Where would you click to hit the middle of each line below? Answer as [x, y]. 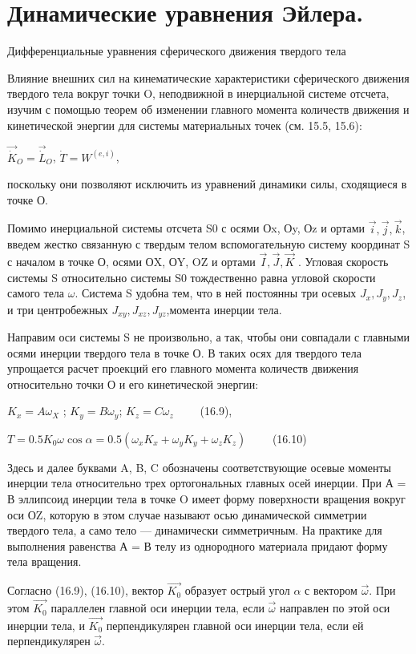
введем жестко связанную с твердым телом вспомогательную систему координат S [209, 244]
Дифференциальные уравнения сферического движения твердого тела [177, 51]
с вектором [331, 590]
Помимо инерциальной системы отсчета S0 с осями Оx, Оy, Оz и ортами [186, 228]
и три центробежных [58, 309]
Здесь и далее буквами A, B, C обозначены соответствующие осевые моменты [200, 467]
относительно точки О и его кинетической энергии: [133, 384]
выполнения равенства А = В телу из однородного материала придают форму [198, 545]
